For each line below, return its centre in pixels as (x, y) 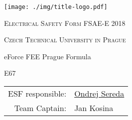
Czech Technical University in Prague (65, 40)
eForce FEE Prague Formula (48, 56)
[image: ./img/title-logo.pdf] (56, 7)
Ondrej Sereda (99, 94)
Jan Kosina (94, 108)
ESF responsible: (37, 94)
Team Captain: (40, 108)
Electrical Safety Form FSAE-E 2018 (65, 23)
